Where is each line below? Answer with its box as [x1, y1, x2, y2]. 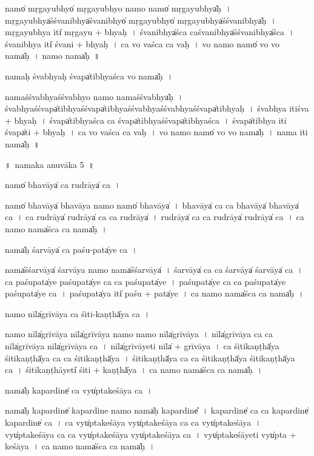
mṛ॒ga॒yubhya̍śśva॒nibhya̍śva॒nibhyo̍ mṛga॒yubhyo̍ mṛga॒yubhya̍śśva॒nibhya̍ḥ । [5, 13, 276, 26]
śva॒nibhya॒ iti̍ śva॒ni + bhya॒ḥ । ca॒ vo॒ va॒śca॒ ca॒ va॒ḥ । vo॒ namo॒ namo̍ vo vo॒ [5, 37, 280, 50]
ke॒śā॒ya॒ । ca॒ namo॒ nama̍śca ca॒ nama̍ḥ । [5, 440, 155, 452]
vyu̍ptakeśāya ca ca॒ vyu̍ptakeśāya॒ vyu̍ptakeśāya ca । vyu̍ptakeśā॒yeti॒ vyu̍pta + [5, 428, 296, 440]
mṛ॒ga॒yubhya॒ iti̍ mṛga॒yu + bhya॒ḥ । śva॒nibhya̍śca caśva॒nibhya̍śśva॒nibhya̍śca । [5, 25, 295, 38]
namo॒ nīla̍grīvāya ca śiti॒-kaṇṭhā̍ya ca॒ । [5, 307, 150, 320]
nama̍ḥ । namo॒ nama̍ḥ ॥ [5, 49, 100, 62]
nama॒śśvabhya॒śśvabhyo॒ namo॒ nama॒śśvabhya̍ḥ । [5, 90, 184, 102]
